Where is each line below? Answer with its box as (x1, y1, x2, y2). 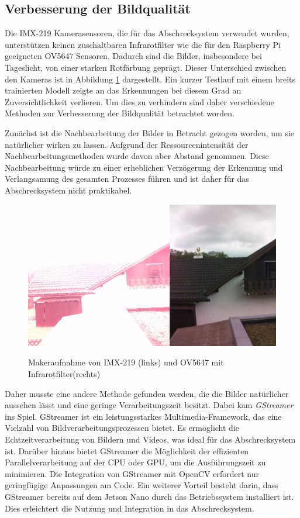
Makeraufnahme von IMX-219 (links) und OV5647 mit (28, 356, 224, 368)
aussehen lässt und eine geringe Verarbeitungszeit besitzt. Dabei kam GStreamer (5, 399, 294, 411)
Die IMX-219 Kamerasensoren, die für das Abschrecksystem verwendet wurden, (5, 27, 289, 39)
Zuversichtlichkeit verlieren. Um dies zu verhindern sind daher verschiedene (5, 95, 274, 108)
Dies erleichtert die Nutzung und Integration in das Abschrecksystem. (5, 502, 254, 514)
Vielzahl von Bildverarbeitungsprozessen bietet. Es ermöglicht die (5, 422, 240, 434)
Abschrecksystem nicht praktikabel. (5, 184, 132, 196)
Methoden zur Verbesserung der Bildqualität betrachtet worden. (5, 107, 235, 119)
